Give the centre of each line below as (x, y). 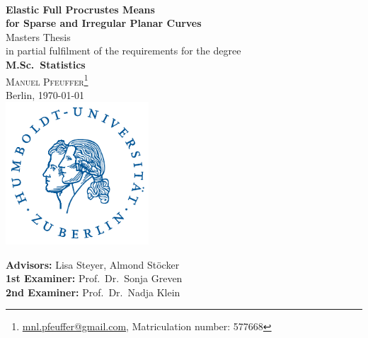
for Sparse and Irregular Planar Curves (104, 23)
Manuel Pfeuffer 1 (47, 80)
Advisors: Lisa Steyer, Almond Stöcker (93, 264)
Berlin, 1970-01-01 (45, 94)
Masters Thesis (38, 36)
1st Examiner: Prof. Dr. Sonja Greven (94, 278)
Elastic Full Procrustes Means (80, 9)
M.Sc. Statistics (46, 64)
